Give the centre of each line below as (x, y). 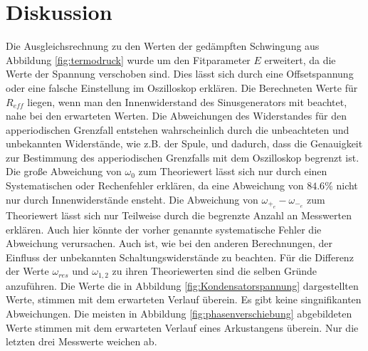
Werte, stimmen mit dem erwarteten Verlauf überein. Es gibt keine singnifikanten (184, 299)
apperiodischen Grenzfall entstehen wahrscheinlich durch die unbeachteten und (178, 129)
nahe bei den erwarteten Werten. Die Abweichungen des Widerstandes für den (176, 116)
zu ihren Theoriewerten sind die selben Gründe (215, 271)
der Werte (27, 271)
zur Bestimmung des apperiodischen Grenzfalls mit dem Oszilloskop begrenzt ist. (183, 157)
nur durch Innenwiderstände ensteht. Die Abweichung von (132, 199)
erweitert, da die (300, 59)
